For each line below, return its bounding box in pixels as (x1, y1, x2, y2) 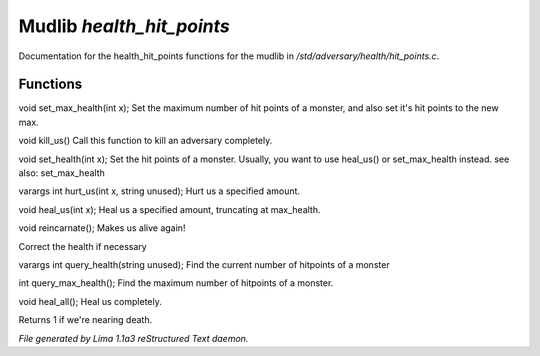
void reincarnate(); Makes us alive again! (18, 222, 186, 234)
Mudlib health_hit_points (18, 15, 230, 37)
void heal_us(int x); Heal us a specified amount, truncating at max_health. (18, 203, 321, 215)
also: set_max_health (18, 167, 105, 179)
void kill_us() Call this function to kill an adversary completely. (18, 135, 273, 147)
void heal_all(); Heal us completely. (18, 295, 162, 307)
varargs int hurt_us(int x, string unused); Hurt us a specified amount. (18, 185, 300, 197)
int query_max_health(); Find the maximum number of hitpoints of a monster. (18, 277, 334, 289)
